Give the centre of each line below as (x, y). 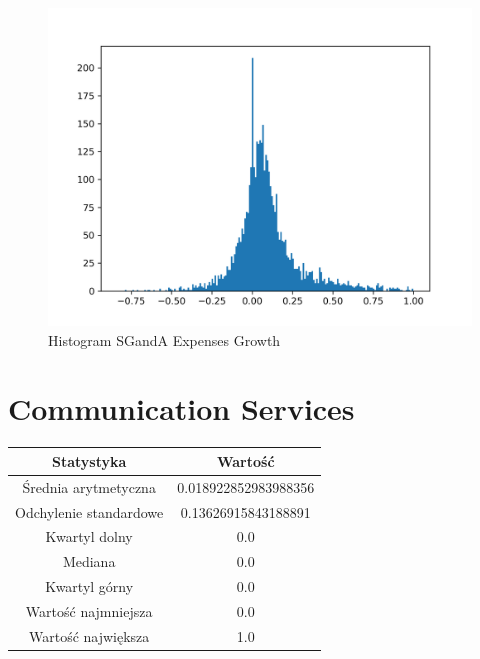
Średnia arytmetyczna (89, 486)
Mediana (89, 561)
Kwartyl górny (89, 586)
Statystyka (89, 460)
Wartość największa (89, 635)
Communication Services (181, 408)
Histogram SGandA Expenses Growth (164, 339)
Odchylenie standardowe (89, 511)
